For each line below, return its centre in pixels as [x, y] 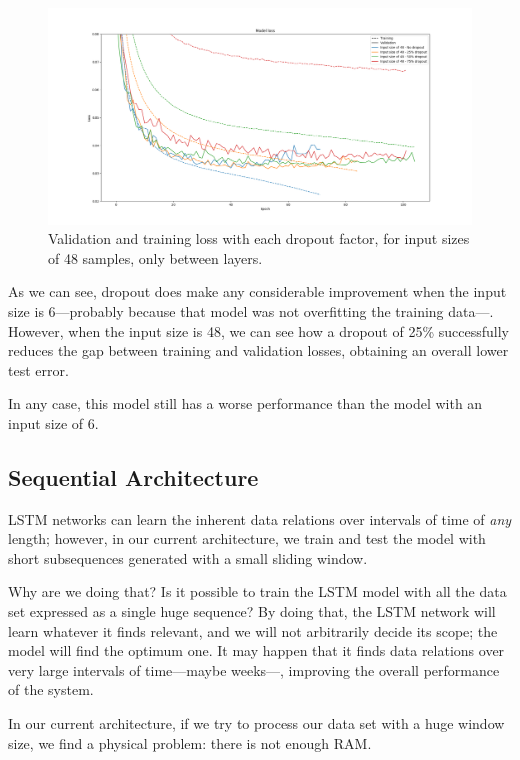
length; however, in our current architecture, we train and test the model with [247, 538]
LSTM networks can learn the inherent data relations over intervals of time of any [260, 518]
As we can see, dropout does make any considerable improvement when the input [257, 291]
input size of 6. [53, 422]
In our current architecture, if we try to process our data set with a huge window [256, 723]
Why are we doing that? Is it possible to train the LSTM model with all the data [257, 591]
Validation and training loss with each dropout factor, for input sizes [259, 238]
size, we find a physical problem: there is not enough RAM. [190, 742]
